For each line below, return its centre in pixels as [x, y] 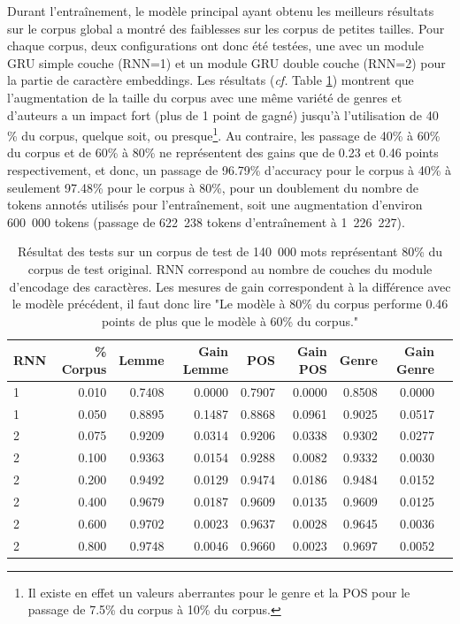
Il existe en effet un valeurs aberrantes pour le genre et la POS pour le [219, 592]
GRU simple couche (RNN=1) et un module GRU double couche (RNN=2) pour [226, 62]
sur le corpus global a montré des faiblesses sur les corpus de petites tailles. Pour [226, 28]
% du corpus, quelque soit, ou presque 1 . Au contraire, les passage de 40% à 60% [224, 134]
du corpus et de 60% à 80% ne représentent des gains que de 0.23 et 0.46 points [223, 152]
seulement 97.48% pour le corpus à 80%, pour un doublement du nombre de [213, 187]
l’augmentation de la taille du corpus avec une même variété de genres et [205, 97]
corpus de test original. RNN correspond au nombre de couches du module [230, 268]
